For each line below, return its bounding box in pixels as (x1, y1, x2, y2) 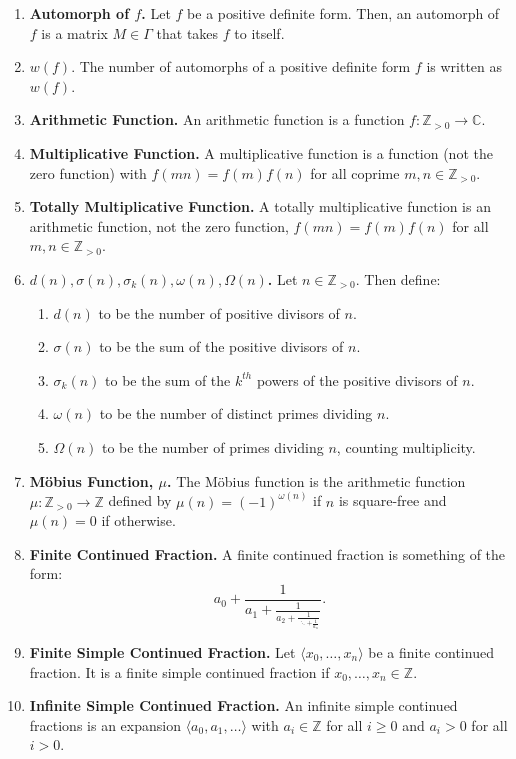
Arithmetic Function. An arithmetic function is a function (29, 109, 405, 130)
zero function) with (29, 162, 147, 183)
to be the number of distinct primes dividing (99, 403, 373, 424)
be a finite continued (368, 642, 494, 663)
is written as (426, 56, 503, 77)
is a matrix (41, 22, 108, 43)
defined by (108, 490, 172, 511)
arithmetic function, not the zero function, (29, 215, 289, 236)
